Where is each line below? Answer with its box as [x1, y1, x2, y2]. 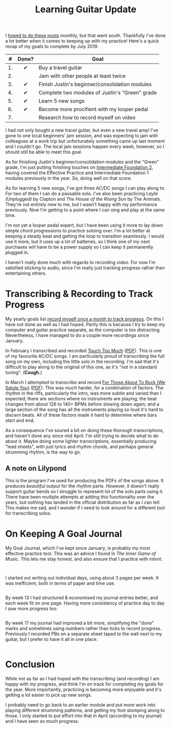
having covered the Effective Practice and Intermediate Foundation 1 [5, 170, 149, 176]
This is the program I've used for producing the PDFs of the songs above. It [5, 477, 164, 483]
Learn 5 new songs [38, 97, 85, 104]
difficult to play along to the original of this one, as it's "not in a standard [5, 364, 157, 370]
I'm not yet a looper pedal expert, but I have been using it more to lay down [5, 222, 163, 228]
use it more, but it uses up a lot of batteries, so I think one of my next [5, 239, 150, 245]
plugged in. [5, 249, 29, 255]
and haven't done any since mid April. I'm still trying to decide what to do [5, 433, 159, 439]
